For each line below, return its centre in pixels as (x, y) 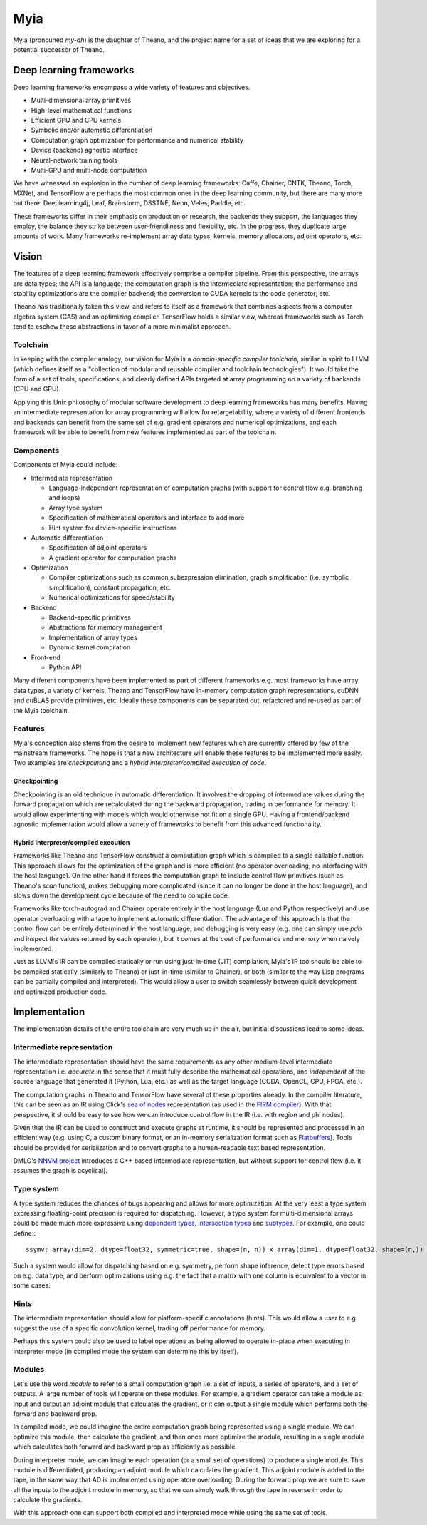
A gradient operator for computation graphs (113, 558)
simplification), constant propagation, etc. (110, 587)
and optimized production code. (60, 992)
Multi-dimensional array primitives (81, 101)
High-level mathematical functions (81, 110)
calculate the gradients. (48, 1500)
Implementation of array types (93, 637)
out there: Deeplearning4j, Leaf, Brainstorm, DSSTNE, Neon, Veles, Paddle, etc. (130, 203)
